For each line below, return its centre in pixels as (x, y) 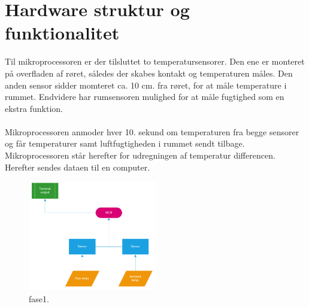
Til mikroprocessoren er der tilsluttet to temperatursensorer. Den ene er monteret (155, 61)
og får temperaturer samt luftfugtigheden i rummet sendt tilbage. (125, 143)
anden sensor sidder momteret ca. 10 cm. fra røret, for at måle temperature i (146, 85)
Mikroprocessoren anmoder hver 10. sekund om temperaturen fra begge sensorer (152, 131)
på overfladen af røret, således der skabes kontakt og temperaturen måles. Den (149, 73)
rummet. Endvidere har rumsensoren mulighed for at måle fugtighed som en (145, 97)
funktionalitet (62, 33)
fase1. (39, 298)
